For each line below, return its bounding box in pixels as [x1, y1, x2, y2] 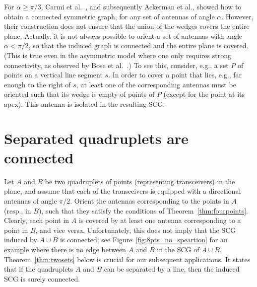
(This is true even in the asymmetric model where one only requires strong [4, 50, 231, 60]
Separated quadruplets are [4, 128, 189, 148]
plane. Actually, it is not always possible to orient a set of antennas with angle [4, 30, 242, 41]
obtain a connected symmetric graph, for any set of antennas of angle [4, 11, 215, 21]
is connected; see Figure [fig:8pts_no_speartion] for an [60, 234, 228, 245]
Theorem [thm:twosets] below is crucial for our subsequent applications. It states [4, 254, 251, 264]
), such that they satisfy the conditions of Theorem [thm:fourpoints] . [38, 205, 248, 215]
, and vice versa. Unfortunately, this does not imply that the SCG [35, 224, 236, 235]
